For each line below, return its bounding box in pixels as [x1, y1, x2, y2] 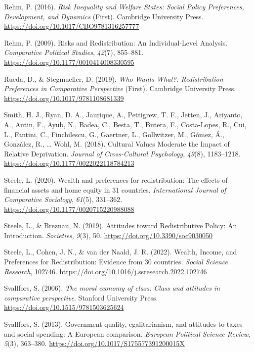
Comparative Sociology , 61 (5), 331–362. [4, 194, 123, 204]
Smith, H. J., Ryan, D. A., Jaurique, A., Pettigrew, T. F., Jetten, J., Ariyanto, [4, 109, 243, 120]
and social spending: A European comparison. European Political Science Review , [4, 328, 251, 339]
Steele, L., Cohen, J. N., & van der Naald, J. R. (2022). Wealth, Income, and [4, 247, 237, 257]
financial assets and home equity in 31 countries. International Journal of [4, 184, 226, 195]
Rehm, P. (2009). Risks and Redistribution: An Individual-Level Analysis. [4, 37, 228, 48]
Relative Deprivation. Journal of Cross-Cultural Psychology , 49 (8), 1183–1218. [4, 148, 241, 158]
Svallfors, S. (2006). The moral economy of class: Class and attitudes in [4, 283, 220, 293]
